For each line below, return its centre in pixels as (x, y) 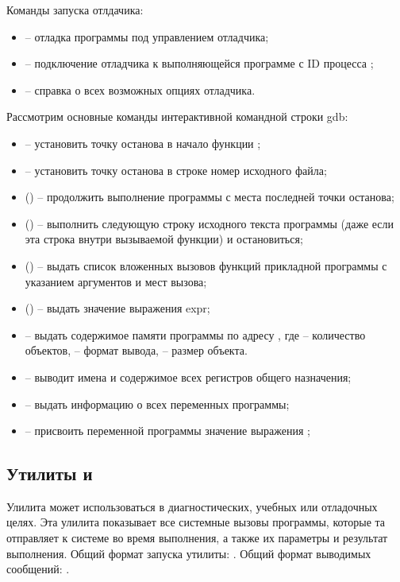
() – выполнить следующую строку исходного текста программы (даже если (210, 223)
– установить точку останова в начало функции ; (143, 143)
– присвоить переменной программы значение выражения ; (167, 431)
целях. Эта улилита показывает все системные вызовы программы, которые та (196, 522)
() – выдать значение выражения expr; (117, 308)
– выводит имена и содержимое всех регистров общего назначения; (188, 376)
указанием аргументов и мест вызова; (116, 281)
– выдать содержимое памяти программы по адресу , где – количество (195, 334)
